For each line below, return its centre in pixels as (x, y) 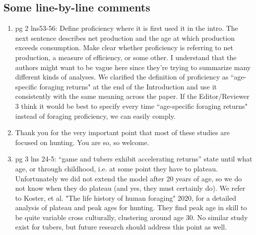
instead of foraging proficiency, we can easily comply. (95, 116)
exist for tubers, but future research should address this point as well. (121, 227)
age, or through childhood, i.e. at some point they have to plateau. (116, 168)
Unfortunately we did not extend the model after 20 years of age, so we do (128, 178)
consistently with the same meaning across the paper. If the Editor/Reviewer (132, 96)
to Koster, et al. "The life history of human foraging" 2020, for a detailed (126, 197)
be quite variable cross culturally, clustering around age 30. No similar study (131, 217)
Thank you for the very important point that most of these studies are (122, 132)
